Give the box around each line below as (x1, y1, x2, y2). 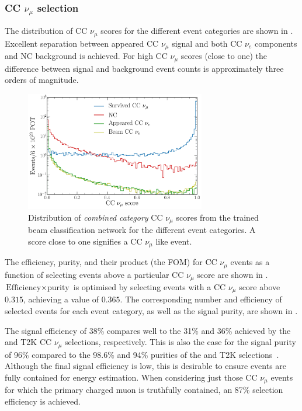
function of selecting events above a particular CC (5, 268, 184, 280)
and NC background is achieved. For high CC (5, 50, 168, 62)
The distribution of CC (5, 25, 88, 37)
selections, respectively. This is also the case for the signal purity (65, 336, 296, 348)
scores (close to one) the (180, 50, 267, 62)
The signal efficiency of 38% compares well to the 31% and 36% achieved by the (5, 324, 291, 336)
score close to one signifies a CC (28, 235, 143, 247)
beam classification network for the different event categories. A (28, 224, 256, 235)
